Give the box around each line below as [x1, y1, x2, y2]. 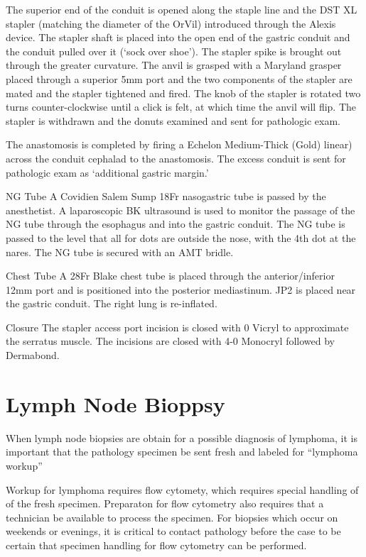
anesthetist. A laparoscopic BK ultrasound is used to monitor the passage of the [6, 202, 355, 217]
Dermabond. [6, 348, 60, 363]
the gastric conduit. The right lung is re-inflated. [6, 296, 217, 311]
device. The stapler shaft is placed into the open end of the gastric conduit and [6, 30, 350, 45]
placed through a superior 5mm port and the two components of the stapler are [6, 71, 352, 86]
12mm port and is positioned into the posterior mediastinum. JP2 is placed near [6, 282, 356, 297]
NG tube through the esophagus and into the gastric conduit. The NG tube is [6, 216, 345, 231]
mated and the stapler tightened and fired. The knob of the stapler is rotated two [6, 85, 361, 100]
